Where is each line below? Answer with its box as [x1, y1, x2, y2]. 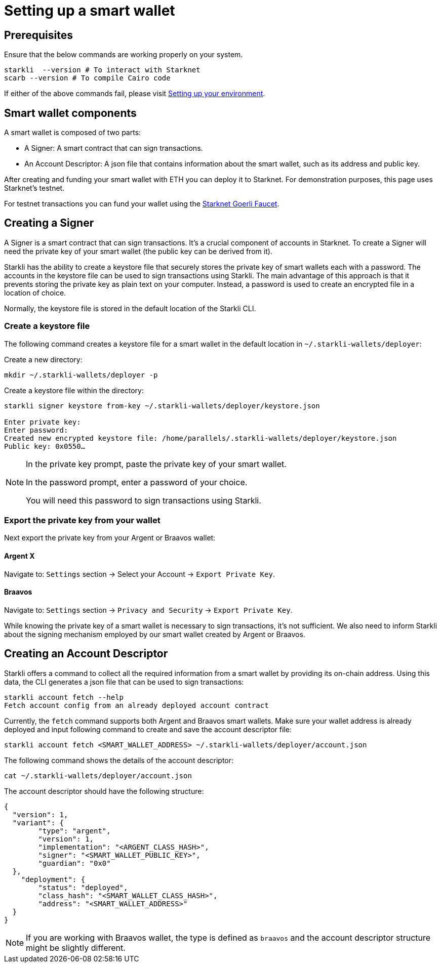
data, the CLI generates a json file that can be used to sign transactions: [4, 677, 244, 686]
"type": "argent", [38, 826, 111, 835]
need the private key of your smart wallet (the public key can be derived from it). [4, 246, 272, 256]
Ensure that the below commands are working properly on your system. [4, 50, 243, 59]
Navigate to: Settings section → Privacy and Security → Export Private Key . [4, 605, 293, 614]
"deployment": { [21, 875, 86, 884]
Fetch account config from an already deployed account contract [4, 701, 269, 709]
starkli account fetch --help [4, 693, 124, 701]
